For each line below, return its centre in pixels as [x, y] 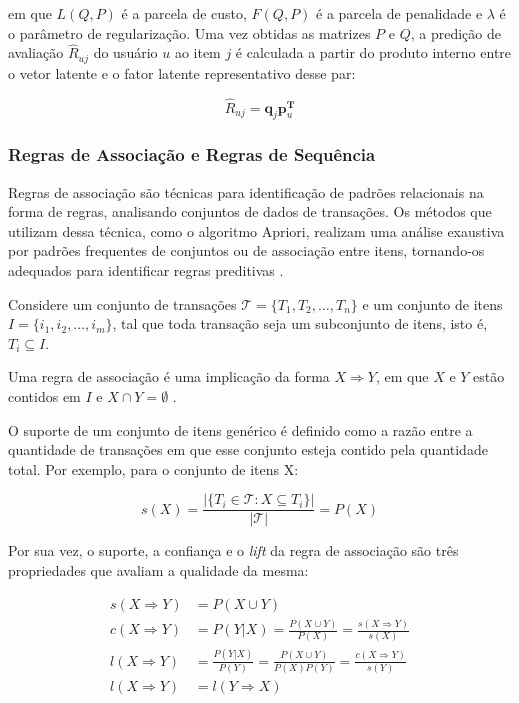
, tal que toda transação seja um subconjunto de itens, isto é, [300, 323]
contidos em [44, 396]
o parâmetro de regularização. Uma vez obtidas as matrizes [189, 32]
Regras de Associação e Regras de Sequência [192, 154]
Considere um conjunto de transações [122, 303]
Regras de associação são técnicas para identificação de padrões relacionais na [246, 191]
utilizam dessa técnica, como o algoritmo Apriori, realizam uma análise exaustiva [256, 230]
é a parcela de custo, [184, 13]
